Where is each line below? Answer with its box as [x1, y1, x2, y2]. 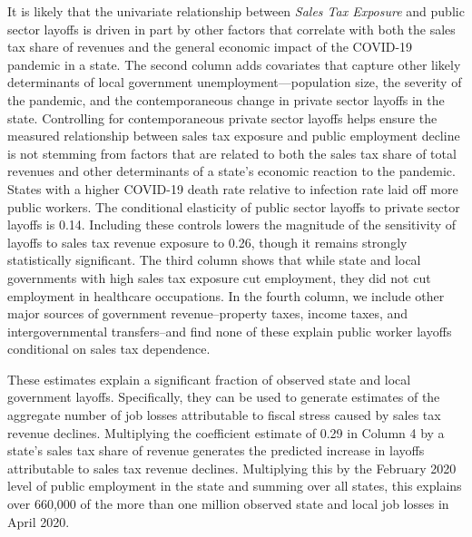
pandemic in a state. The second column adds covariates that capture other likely [7, 54, 461, 73]
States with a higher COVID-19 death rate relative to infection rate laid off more [7, 179, 458, 198]
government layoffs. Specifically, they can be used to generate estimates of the [7, 387, 440, 406]
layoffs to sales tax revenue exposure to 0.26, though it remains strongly [7, 232, 408, 251]
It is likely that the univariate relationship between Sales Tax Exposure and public [7, 2, 465, 20]
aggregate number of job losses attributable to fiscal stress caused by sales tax [7, 405, 441, 425]
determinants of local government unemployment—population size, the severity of [7, 73, 462, 92]
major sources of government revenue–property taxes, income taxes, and [7, 304, 408, 323]
